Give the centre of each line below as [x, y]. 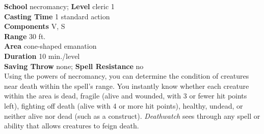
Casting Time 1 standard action [57, 16]
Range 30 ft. [25, 36]
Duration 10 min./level [42, 56]
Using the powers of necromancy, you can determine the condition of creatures [127, 76]
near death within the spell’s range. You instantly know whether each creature [127, 86]
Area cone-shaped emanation [50, 46]
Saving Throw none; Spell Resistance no [74, 66]
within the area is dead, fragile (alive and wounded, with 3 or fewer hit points [126, 96]
